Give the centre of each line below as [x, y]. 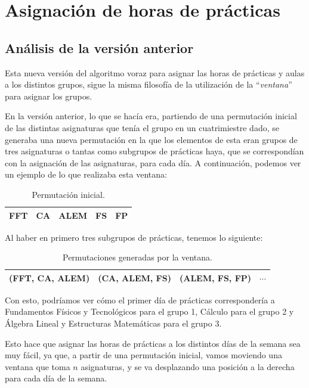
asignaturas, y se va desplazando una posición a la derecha [188, 366]
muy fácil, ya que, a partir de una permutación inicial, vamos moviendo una [143, 355]
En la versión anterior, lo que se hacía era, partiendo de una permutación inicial [151, 116]
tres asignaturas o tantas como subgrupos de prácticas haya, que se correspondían [154, 151]
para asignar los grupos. [49, 96]
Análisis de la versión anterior [99, 47]
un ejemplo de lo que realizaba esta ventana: [86, 174]
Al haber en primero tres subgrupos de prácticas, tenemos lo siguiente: [134, 237]
